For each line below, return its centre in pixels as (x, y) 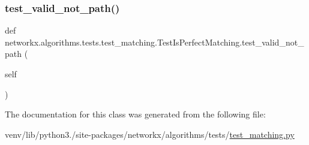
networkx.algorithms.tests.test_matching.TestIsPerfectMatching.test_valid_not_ (154, 42)
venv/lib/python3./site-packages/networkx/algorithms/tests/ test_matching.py (150, 134)
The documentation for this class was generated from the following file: (135, 114)
